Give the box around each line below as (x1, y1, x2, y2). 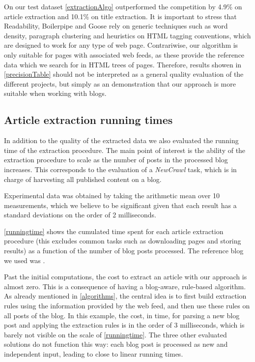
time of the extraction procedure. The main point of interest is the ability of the (4, 145, 246, 155)
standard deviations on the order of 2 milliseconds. (4, 210, 157, 220)
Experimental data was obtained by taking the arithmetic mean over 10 (4, 190, 220, 201)
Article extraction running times (4, 112, 173, 127)
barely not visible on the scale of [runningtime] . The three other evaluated (4, 329, 227, 339)
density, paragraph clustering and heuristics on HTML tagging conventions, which (4, 30, 251, 40)
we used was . (4, 255, 45, 265)
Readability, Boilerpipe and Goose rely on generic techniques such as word (4, 21, 228, 31)
